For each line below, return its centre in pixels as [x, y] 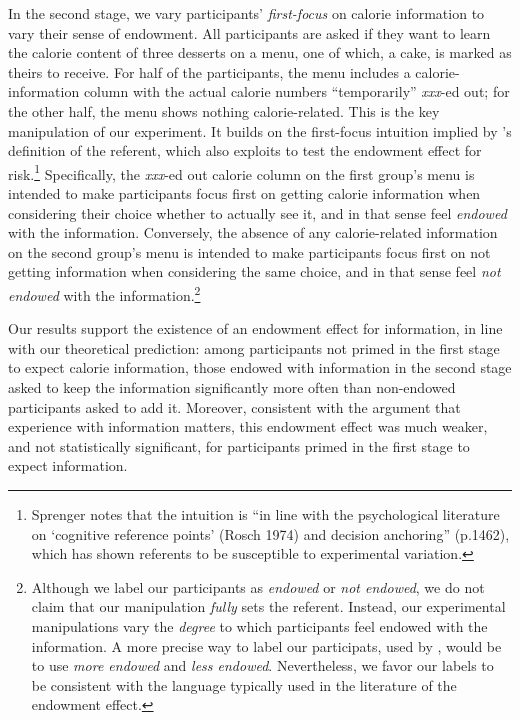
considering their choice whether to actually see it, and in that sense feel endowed [257, 212]
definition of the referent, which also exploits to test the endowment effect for [245, 150]
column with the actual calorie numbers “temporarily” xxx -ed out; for [296, 91]
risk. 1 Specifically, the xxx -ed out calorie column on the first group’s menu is [241, 172]
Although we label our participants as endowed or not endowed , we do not [258, 586]
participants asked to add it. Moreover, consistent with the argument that [234, 406]
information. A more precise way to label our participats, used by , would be [266, 645]
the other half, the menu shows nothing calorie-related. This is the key [224, 110]
